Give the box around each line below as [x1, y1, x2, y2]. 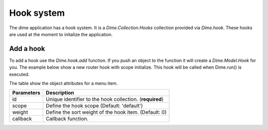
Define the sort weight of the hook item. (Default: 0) [46, 109, 167, 116]
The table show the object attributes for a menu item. [9, 81, 118, 87]
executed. [9, 71, 30, 77]
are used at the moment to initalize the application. [9, 31, 113, 37]
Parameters [12, 89, 41, 96]
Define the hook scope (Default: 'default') [46, 102, 143, 109]
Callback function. [46, 115, 89, 122]
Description [46, 89, 74, 96]
